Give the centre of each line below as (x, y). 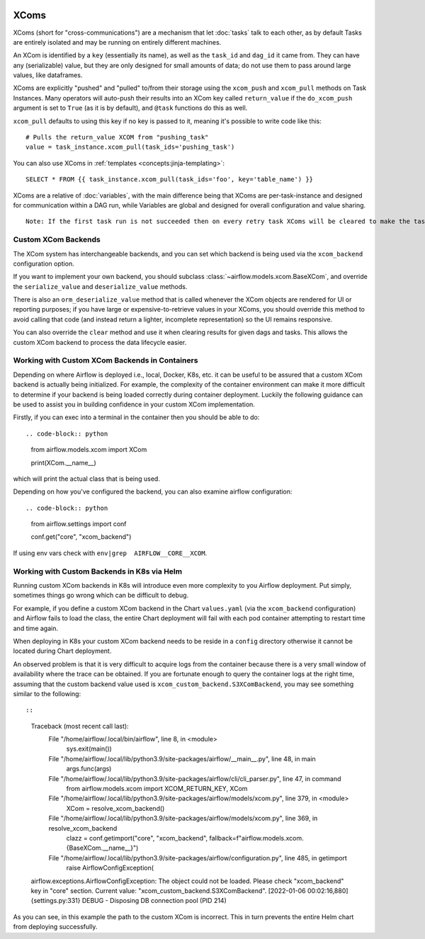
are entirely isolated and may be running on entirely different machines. (117, 42)
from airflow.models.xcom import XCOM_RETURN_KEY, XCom (157, 789)
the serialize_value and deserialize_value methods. (100, 286)
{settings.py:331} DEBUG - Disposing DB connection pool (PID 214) (129, 901)
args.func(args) (89, 769)
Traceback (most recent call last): (80, 726)
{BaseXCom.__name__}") (102, 848)
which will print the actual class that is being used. (87, 479)
